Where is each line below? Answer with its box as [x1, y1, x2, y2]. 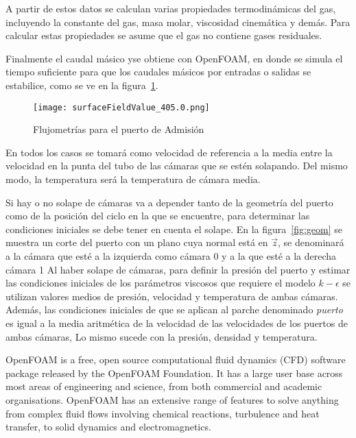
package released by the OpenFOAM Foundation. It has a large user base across [5, 365, 343, 380]
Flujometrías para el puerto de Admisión [33, 122, 204, 136]
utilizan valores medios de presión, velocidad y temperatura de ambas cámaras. [5, 289, 338, 303]
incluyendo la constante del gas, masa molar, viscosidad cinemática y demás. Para [5, 14, 351, 29]
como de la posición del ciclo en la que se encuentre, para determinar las [5, 208, 310, 223]
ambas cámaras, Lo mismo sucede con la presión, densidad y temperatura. [5, 329, 318, 343]
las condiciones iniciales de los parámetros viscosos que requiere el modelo [5, 276, 316, 290]
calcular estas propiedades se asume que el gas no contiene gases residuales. [5, 28, 322, 42]
